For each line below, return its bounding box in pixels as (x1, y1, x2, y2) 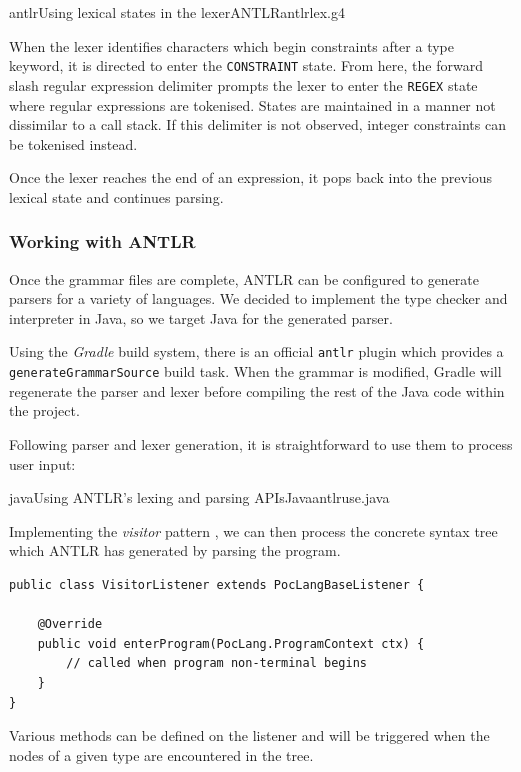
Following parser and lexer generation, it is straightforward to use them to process (9, 433, 513, 454)
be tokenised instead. (9, 133, 138, 154)
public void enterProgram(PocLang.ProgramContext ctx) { (37, 636, 425, 651)
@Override (37, 617, 103, 632)
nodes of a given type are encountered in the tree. (9, 744, 314, 765)
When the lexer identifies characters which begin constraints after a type (9, 35, 454, 56)
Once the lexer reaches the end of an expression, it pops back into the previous (9, 167, 493, 188)
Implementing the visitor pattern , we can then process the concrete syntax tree (9, 520, 498, 541)
